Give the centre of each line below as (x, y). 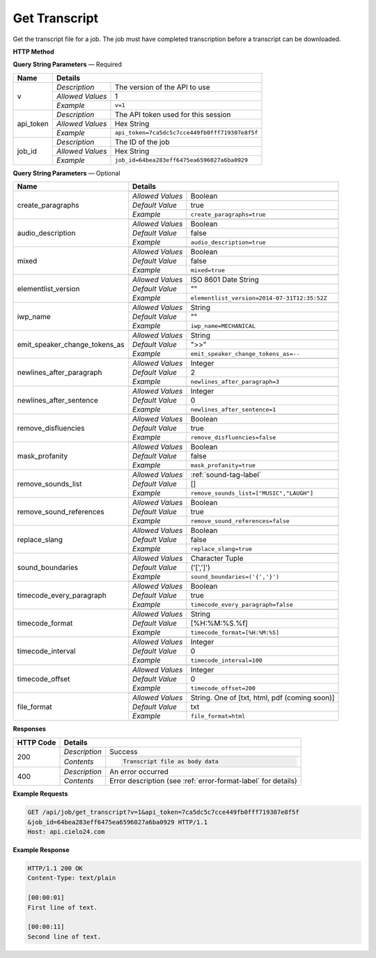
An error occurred (139, 772)
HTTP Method (34, 52)
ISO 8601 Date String (225, 280)
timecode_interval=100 (226, 660)
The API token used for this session (173, 114)
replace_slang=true (221, 549)
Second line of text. (64, 936)
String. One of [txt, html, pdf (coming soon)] (263, 698)
